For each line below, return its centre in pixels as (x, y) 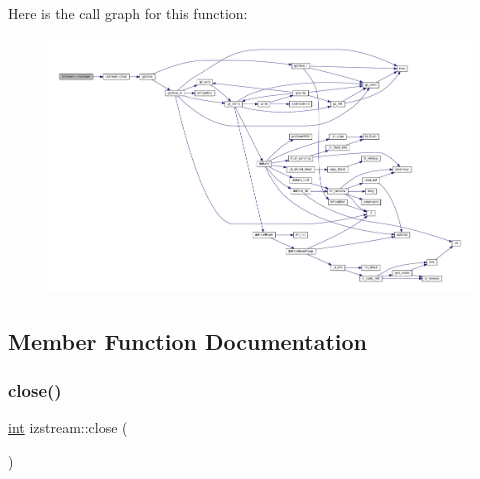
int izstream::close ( (68, 427)
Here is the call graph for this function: (128, 13)
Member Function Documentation (188, 340)
